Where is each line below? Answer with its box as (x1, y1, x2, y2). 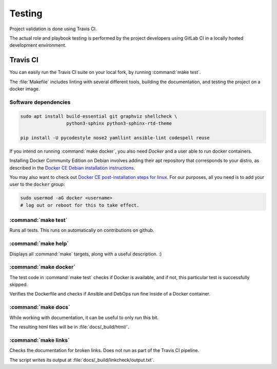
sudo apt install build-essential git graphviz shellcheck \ (20, 113, 177, 119)
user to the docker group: (9, 181, 65, 188)
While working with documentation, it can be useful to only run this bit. (9, 314, 159, 321)
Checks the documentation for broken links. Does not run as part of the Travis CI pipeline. (9, 347, 200, 354)
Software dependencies (9, 98, 71, 105)
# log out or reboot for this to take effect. (20, 202, 140, 208)
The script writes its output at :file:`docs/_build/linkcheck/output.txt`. (9, 357, 155, 363)
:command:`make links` (9, 337, 70, 344)
